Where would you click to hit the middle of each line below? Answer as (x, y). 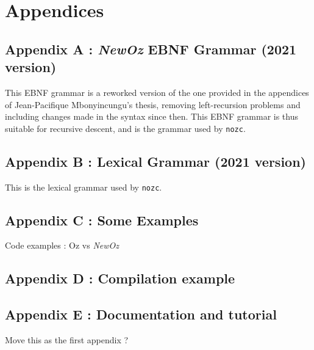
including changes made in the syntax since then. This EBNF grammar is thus (152, 116)
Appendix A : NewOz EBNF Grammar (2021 (151, 49)
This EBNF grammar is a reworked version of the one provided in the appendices (157, 92)
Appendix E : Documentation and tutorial (141, 314)
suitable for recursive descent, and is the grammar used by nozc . (125, 128)
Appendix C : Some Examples (102, 220)
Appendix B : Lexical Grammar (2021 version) (155, 161)
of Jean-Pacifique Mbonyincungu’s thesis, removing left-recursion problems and (153, 104)
